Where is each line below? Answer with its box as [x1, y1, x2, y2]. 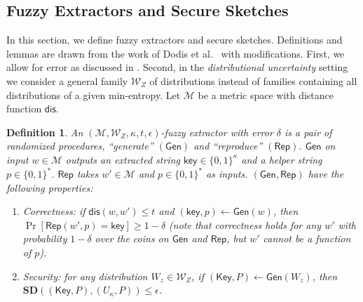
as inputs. [206, 166, 248, 181]
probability [22, 231, 67, 246]
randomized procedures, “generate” [6, 138, 153, 153]
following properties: [6, 180, 93, 195]
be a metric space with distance [198, 87, 334, 102]
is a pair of [285, 124, 332, 139]
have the [308, 166, 344, 181]
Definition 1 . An [6, 124, 83, 139]
